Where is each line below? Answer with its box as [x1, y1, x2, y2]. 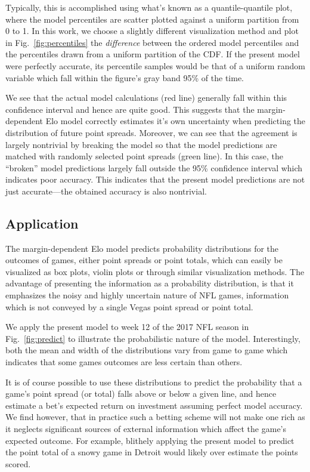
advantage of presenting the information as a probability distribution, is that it [5, 277, 294, 289]
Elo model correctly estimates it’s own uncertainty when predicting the [45, 115, 306, 127]
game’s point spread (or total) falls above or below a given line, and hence [5, 387, 277, 400]
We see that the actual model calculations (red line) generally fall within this [5, 91, 287, 104]
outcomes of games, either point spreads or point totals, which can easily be [5, 254, 283, 266]
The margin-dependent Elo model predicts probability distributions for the [5, 242, 279, 254]
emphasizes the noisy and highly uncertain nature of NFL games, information [5, 289, 289, 301]
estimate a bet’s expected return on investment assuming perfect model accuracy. [5, 399, 303, 411]
